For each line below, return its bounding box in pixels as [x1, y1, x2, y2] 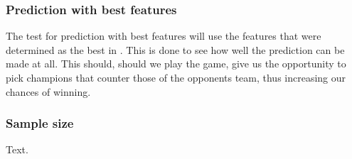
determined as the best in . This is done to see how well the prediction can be [6, 42, 345, 57]
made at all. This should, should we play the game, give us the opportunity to [6, 56, 346, 71]
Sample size [6, 114, 74, 132]
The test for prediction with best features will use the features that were [6, 28, 321, 43]
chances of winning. [6, 84, 91, 99]
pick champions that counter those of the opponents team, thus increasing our [6, 70, 346, 84]
